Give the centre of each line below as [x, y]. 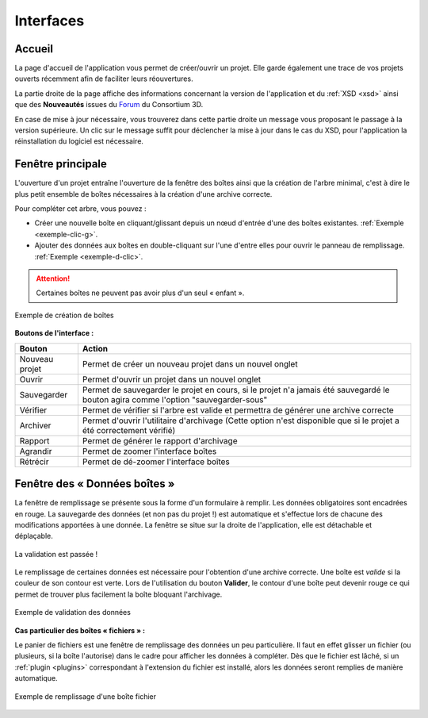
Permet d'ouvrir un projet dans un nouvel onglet [172, 379]
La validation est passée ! [56, 554]
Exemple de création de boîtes [64, 315]
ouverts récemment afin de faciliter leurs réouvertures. [104, 79]
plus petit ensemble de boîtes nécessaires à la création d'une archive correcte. [143, 194]
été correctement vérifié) [129, 430]
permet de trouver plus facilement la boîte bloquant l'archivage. [118, 594]
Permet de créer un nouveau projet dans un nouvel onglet [190, 363]
